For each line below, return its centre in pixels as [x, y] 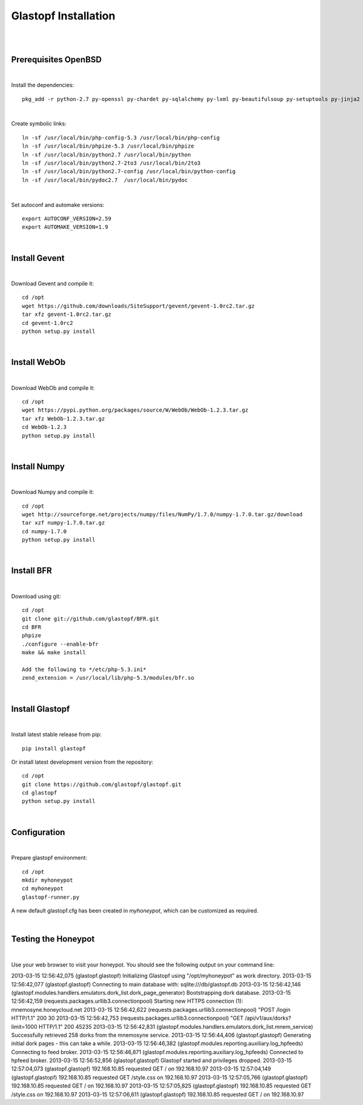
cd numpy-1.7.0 [44, 531]
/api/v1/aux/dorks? [268, 1018]
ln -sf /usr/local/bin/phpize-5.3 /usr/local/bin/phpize [108, 146]
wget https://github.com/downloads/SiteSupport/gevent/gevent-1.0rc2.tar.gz [139, 306]
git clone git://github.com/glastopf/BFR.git [91, 618]
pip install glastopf [54, 748]
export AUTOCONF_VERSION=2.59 [67, 218]
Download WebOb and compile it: [53, 388]
